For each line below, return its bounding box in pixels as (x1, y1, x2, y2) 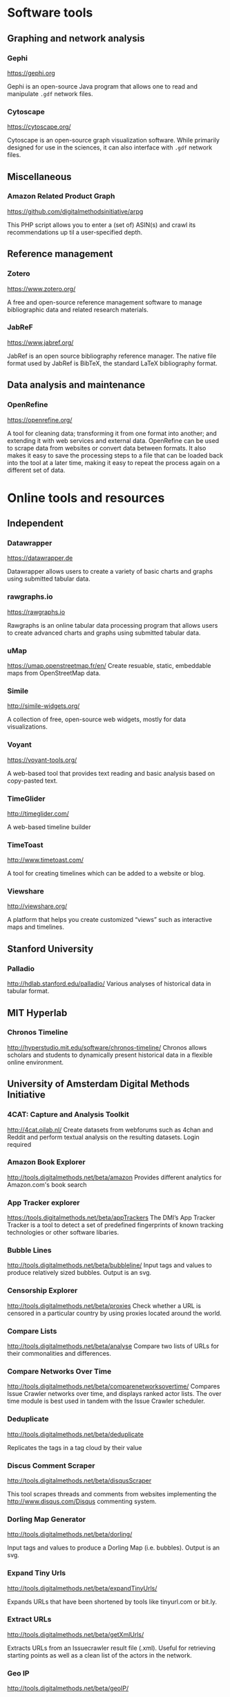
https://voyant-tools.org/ (7, 756, 77, 764)
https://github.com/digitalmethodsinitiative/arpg (7, 207, 144, 215)
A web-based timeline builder (7, 822, 91, 831)
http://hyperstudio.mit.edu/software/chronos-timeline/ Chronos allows (7, 1043, 207, 1051)
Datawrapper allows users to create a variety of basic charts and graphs (7, 568, 213, 576)
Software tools (7, 5, 93, 21)
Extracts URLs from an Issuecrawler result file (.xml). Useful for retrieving (7, 1644, 215, 1652)
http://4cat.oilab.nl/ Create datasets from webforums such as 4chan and (7, 1125, 213, 1134)
